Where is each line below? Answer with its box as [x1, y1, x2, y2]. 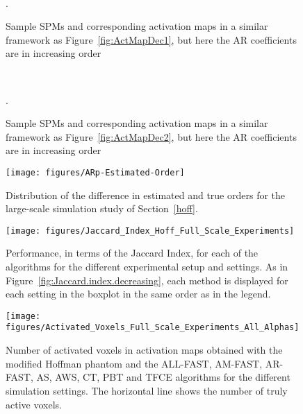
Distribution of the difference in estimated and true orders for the [6, 187, 286, 202]
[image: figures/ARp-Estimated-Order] [6, 167, 185, 178]
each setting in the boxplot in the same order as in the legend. [6, 286, 271, 301]
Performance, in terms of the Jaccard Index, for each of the [6, 245, 259, 260]
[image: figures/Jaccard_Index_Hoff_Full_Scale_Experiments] [6, 225, 295, 236]
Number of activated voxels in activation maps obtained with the [6, 343, 283, 357]
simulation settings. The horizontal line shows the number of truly [6, 383, 288, 397]
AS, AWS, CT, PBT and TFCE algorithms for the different [36, 370, 290, 384]
